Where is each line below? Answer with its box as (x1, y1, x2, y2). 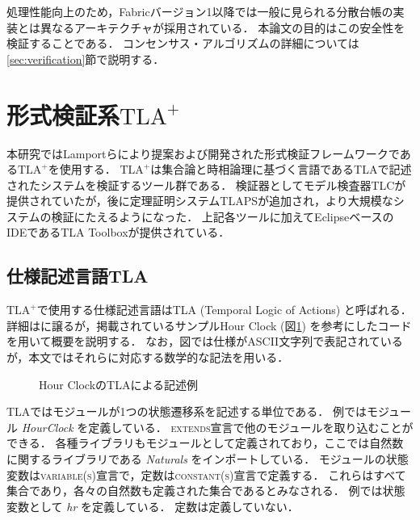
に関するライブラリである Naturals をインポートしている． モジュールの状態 (6, 451, 409, 468)
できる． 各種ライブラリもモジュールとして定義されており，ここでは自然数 (6, 434, 404, 451)
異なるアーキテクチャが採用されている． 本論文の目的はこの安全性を (40, 19, 405, 36)
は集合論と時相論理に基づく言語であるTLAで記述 (150, 161, 412, 178)
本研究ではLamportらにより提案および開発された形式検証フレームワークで (6, 145, 400, 161)
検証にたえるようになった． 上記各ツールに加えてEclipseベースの (51, 208, 394, 224)
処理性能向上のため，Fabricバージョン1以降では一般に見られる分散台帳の (6, 3, 393, 19)
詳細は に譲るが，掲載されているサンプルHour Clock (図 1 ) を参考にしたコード (6, 317, 412, 333)
